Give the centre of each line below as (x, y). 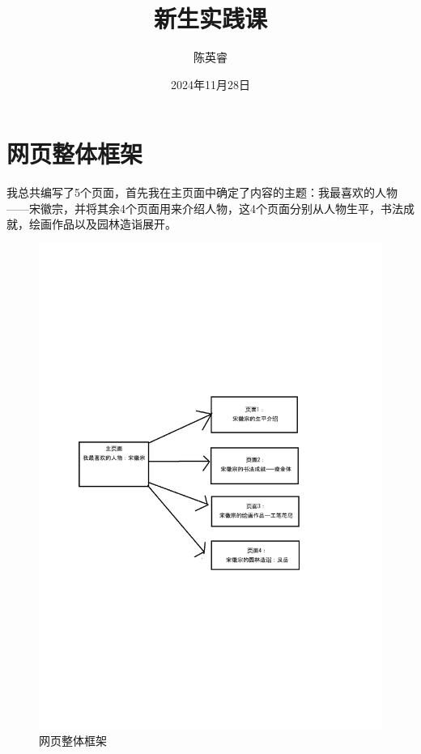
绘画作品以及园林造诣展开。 (102, 224)
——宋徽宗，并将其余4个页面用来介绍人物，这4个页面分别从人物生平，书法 (205, 208)
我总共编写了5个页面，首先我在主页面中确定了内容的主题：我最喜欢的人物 (202, 192)
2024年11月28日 (210, 84)
